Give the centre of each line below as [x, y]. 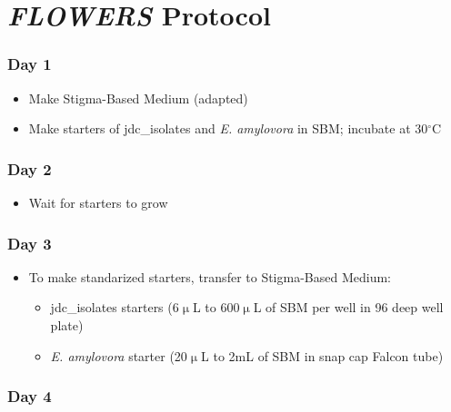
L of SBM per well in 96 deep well [348, 307]
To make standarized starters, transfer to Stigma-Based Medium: [210, 276]
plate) [67, 325]
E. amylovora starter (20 [119, 355]
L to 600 [216, 307]
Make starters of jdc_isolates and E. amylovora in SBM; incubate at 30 [228, 128]
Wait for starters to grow [98, 202]
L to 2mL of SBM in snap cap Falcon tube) [322, 355]
